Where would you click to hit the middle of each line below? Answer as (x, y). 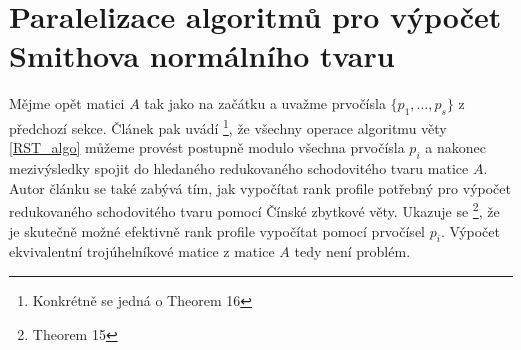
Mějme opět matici (67, 103)
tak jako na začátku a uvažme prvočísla (265, 103)
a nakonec (455, 147)
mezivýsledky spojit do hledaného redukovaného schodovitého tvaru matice (239, 168)
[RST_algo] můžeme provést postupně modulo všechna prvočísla (207, 147)
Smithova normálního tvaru (202, 55)
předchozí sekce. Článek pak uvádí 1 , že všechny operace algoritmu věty (228, 126)
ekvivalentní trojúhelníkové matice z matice (142, 251)
